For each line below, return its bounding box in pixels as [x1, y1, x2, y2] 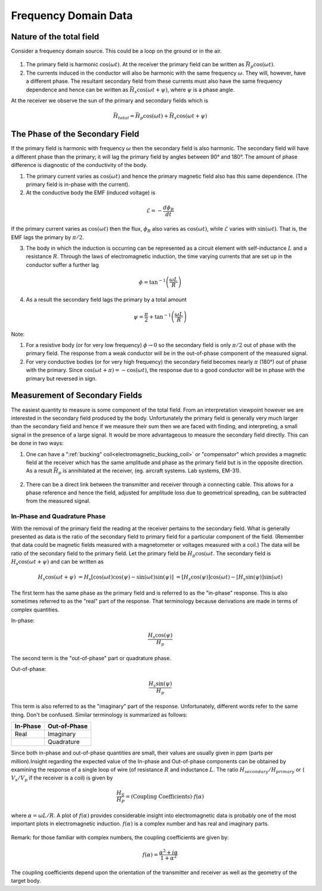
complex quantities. [11, 606, 60, 613]
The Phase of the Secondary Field [11, 129, 140, 140]
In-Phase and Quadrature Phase [11, 512, 106, 521]
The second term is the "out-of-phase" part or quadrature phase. [11, 654, 171, 661]
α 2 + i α [159, 847, 178, 856]
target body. [11, 877, 41, 884]
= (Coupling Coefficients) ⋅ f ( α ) [125, 793, 205, 800]
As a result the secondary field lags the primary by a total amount [26, 296, 187, 303]
